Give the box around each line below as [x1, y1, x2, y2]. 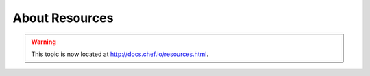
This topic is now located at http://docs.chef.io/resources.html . [31, 50, 209, 58]
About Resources [12, 10, 114, 25]
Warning [31, 38, 56, 46]
